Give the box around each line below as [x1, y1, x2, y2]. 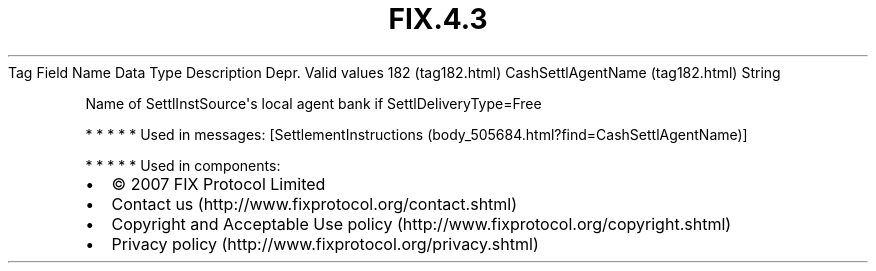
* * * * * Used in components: [85, 156, 281, 174]
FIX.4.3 [388, 2, 488, 36]
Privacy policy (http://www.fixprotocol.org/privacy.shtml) [111, 233, 539, 254]
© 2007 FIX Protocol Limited [111, 173, 326, 194]
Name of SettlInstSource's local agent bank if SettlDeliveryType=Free [85, 94, 542, 112]
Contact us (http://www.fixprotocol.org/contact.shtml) [111, 193, 518, 214]
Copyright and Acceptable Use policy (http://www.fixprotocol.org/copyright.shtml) [111, 213, 732, 234]
